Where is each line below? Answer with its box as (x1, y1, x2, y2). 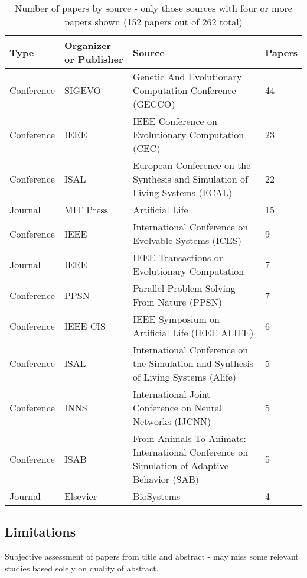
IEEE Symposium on (132, 312, 220, 326)
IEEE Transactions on (132, 251, 224, 264)
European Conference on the (132, 158, 251, 172)
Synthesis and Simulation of (132, 172, 248, 186)
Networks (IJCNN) (132, 414, 211, 428)
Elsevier (64, 489, 97, 503)
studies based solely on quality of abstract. (5, 561, 159, 574)
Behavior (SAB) (132, 472, 199, 486)
